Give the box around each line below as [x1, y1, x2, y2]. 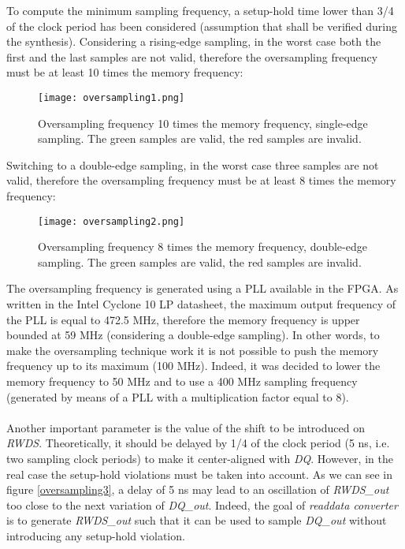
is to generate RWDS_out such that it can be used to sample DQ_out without [6, 512, 387, 528]
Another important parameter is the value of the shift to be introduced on [6, 419, 365, 435]
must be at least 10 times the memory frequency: [6, 64, 243, 80]
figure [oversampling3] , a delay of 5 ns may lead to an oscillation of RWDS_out [6, 481, 389, 498]
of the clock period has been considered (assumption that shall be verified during [6, 17, 398, 34]
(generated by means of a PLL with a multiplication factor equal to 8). [6, 388, 349, 405]
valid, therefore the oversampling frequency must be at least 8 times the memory [6, 172, 396, 189]
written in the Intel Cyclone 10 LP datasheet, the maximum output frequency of [6, 296, 396, 312]
